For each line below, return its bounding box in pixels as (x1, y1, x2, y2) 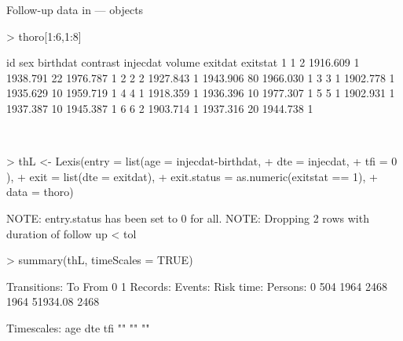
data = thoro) (6, 183, 74, 200)
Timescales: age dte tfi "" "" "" (6, 319, 150, 336)
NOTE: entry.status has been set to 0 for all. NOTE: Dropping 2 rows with (6, 209, 369, 226)
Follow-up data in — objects (6, 2, 144, 17)
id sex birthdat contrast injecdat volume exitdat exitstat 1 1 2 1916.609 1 (6, 54, 360, 71)
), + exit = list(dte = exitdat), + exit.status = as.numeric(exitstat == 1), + (6, 168, 378, 184)
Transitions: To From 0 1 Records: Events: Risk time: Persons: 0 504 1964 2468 (6, 278, 388, 294)
